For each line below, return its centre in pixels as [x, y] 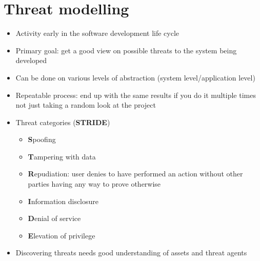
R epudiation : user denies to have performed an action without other [135, 174]
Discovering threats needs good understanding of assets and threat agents [131, 253]
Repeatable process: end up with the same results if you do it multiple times [136, 95]
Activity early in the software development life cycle [97, 33]
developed [31, 60]
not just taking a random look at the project [86, 105]
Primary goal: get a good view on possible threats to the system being [126, 50]
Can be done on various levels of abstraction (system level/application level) [135, 77]
